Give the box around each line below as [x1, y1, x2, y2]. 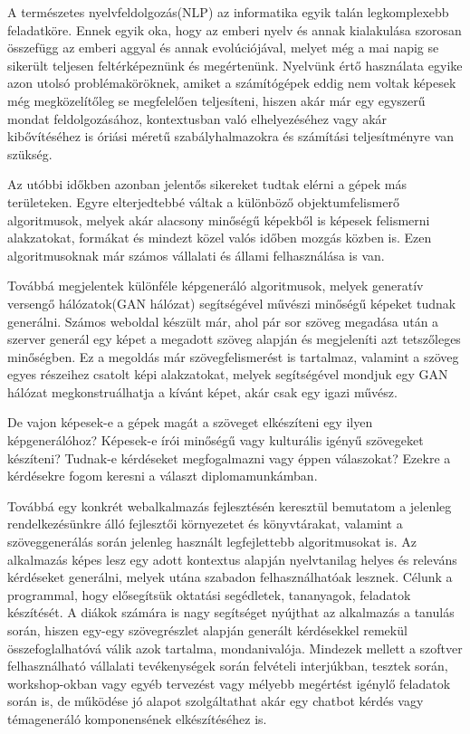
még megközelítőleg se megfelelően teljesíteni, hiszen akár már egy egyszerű [7, 91, 426, 110]
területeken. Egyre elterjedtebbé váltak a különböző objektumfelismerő [7, 192, 399, 211]
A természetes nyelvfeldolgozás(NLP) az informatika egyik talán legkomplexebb [7, 3, 449, 21]
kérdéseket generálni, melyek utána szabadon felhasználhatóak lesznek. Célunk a [7, 567, 453, 586]
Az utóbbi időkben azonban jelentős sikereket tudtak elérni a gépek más [7, 175, 407, 194]
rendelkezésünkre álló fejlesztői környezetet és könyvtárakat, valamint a [7, 514, 403, 533]
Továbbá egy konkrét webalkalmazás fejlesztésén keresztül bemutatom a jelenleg [7, 496, 452, 515]
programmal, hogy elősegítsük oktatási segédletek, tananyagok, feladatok [7, 585, 411, 604]
